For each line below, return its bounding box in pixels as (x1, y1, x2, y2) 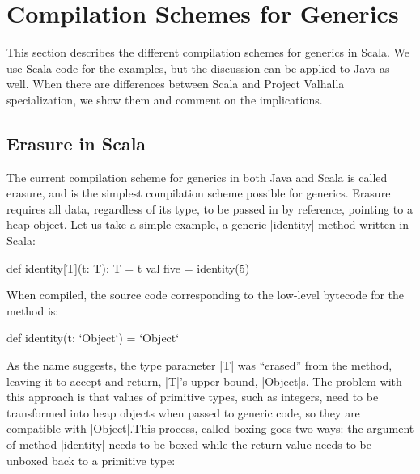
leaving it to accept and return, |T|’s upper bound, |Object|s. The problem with (6, 372, 402, 389)
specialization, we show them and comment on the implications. (6, 91, 323, 108)
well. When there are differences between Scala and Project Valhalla (6, 75, 345, 92)
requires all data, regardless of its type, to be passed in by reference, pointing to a (6, 200, 413, 217)
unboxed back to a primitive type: (6, 451, 176, 468)
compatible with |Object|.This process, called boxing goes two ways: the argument (6, 420, 414, 437)
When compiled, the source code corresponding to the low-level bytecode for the (6, 286, 405, 303)
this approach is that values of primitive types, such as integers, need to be (6, 388, 379, 405)
